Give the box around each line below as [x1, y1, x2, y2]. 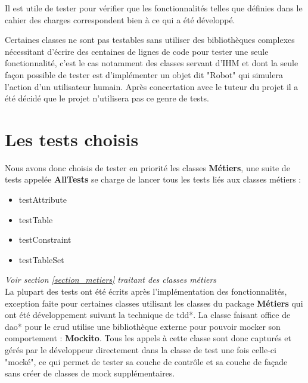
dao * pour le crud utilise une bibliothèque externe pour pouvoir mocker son [5, 320, 281, 332]
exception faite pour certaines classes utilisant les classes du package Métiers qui [5, 296, 303, 309]
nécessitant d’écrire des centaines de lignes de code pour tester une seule [5, 45, 269, 57]
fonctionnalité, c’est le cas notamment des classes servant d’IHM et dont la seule [5, 57, 298, 69]
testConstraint [18, 233, 71, 246]
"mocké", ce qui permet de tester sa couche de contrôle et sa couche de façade [5, 355, 288, 367]
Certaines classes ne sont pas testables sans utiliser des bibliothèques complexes [5, 33, 295, 46]
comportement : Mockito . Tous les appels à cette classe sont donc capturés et [5, 332, 292, 344]
